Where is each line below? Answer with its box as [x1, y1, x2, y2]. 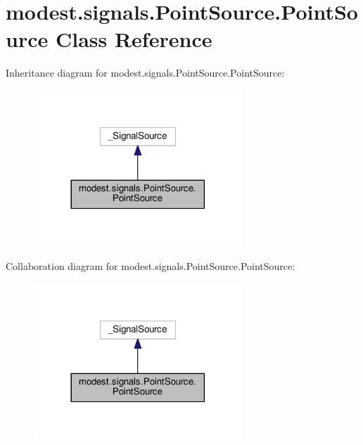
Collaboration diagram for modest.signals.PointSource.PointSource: [6, 258, 295, 273]
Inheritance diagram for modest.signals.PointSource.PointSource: [6, 65, 285, 80]
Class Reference [55, 25, 212, 53]
